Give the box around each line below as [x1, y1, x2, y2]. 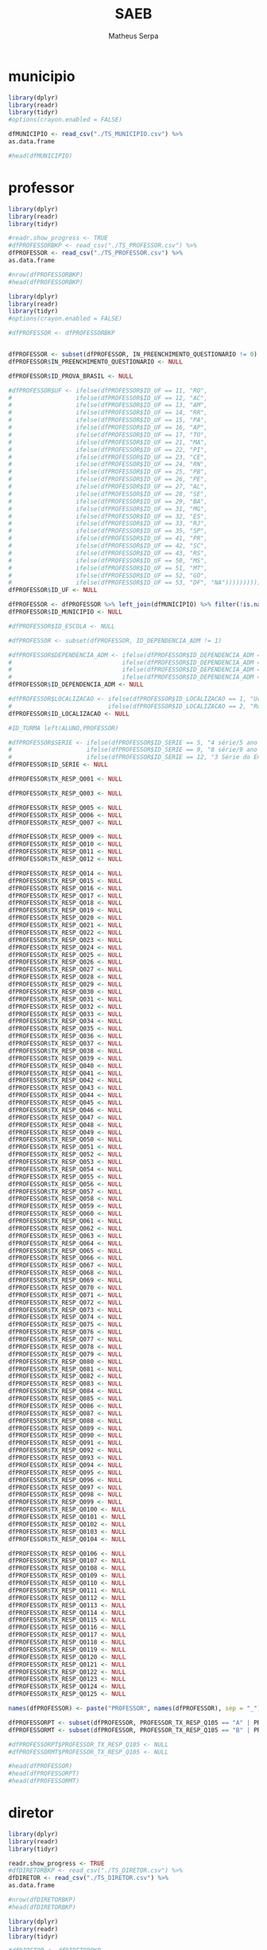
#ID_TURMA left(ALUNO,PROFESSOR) [8, 724, 119, 732]
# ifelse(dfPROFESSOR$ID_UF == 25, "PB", [8, 468, 208, 476]
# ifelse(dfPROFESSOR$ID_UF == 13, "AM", [8, 401, 208, 410]
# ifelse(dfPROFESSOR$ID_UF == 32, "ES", [8, 512, 208, 520]
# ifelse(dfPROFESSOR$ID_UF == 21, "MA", [8, 438, 208, 446]
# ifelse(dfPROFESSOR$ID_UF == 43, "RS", [8, 549, 208, 557]
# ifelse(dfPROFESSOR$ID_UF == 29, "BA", [8, 497, 208, 505]
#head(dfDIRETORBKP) [8, 1903, 77, 1911]
